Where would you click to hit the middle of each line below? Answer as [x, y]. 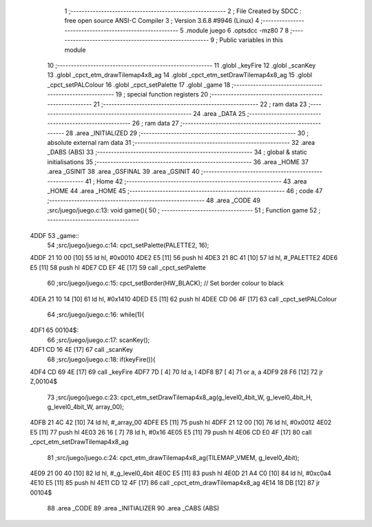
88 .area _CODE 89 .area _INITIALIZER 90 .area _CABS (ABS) [133, 508]
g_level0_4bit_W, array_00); [85, 407]
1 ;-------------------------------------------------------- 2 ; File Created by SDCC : [183, 11]
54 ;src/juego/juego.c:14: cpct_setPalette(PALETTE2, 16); [128, 245]
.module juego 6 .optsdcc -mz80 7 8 [237, 30]
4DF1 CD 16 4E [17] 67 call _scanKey [82, 350]
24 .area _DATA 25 [219, 113]
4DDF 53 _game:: [54, 235]
